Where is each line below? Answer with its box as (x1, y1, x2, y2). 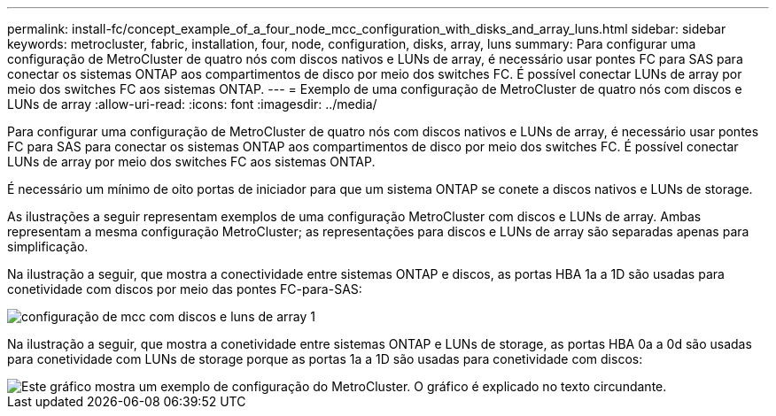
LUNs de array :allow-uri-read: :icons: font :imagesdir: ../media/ (7, 96, 377, 112)
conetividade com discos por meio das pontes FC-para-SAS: (7, 281, 362, 297)
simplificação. (7, 239, 89, 254)
